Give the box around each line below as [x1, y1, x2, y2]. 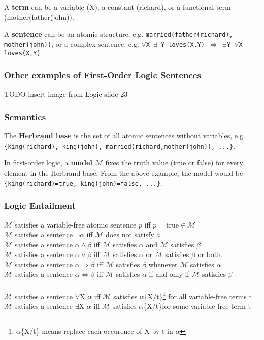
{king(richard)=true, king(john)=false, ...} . [4, 177, 162, 188]
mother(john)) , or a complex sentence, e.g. [4, 38, 139, 49]
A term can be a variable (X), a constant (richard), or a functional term [4, 2, 231, 12]
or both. [197, 249, 223, 260]
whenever [148, 259, 178, 269]
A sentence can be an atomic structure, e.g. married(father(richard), [4, 29, 233, 39]
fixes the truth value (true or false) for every [105, 157, 243, 168]
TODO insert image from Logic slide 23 [4, 89, 128, 99]
